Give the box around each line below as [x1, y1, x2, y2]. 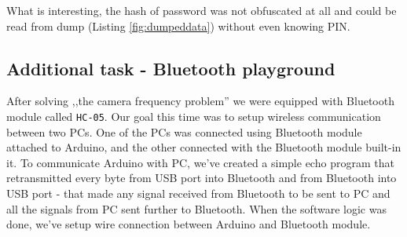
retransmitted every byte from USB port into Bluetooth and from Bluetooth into [6, 170, 397, 186]
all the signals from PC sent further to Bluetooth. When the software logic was [6, 200, 387, 217]
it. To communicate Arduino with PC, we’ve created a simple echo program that [6, 154, 394, 170]
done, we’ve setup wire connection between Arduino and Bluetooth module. [6, 216, 371, 232]
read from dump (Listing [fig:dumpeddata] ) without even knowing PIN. [6, 17, 350, 34]
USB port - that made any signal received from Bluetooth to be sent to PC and [6, 185, 390, 202]
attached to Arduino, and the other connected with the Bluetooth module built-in [6, 139, 401, 155]
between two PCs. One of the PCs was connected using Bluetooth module [6, 123, 362, 140]
